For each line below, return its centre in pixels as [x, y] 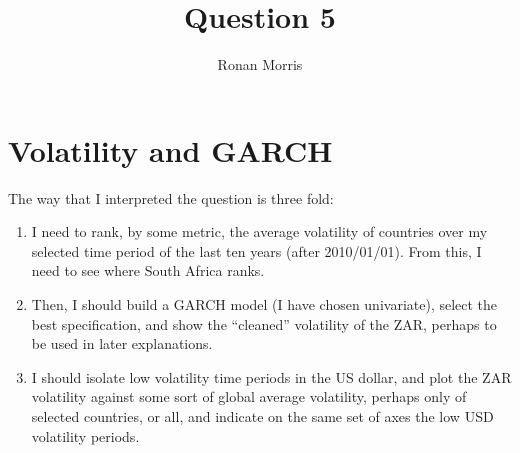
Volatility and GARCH [170, 149]
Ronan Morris [260, 64]
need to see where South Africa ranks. [148, 270]
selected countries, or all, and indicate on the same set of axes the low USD [262, 416]
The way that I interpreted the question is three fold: [171, 197]
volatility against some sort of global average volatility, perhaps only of [249, 396]
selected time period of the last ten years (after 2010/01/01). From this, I [256, 250]
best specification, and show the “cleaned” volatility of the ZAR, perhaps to [264, 323]
